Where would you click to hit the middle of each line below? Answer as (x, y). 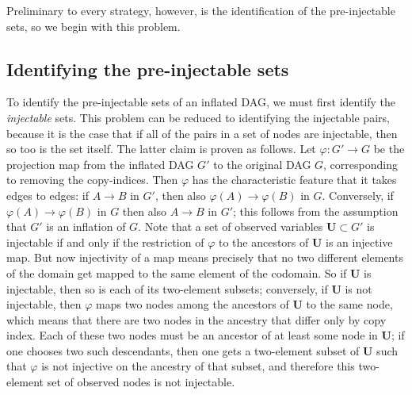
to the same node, (349, 304)
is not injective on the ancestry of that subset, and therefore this (198, 366)
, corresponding (360, 164)
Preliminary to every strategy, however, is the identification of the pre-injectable (201, 10)
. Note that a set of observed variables (231, 226)
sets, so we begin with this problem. (93, 26)
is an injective (359, 242)
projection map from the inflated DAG (100, 164)
